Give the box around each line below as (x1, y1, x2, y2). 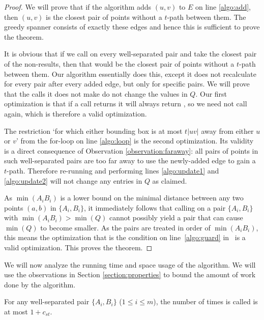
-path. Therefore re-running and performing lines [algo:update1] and (7, 165, 219, 176)
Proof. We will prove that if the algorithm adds (4, 2, 152, 12)
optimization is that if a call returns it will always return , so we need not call (4, 98, 247, 109)
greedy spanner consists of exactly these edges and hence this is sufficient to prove (4, 21, 260, 32)
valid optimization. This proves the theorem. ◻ (4, 242, 153, 253)
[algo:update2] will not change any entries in (4, 175, 142, 186)
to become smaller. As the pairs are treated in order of (40, 222, 211, 232)
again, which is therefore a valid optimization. (4, 108, 147, 119)
